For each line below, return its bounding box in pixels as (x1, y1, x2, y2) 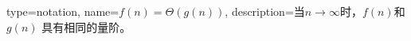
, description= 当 (225, 3, 305, 19)
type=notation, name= (6, 3, 119, 19)
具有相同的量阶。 (41, 18, 131, 35)
